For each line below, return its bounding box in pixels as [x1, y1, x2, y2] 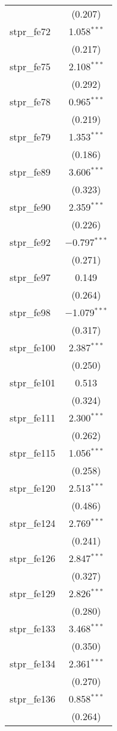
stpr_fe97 [10, 270, 51, 284]
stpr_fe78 [10, 94, 51, 108]
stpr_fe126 [10, 551, 55, 565]
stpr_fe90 [10, 200, 51, 214]
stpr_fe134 [10, 657, 55, 670]
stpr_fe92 [10, 235, 51, 249]
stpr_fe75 [10, 59, 51, 73]
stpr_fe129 [10, 586, 55, 600]
